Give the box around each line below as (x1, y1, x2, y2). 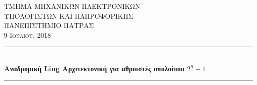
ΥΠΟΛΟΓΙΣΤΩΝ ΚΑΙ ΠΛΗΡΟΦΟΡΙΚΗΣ (4, 10, 133, 21)
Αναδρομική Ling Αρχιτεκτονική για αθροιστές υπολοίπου (4, 63, 185, 73)
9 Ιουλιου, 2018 (4, 29, 51, 40)
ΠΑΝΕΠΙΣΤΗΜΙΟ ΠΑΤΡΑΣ (4, 20, 94, 30)
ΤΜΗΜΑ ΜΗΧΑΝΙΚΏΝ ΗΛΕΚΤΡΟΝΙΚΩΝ (4, 1, 140, 11)
